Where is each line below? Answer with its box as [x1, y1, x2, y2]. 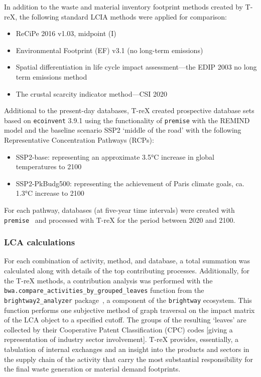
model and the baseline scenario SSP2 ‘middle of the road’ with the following [4, 125, 241, 135]
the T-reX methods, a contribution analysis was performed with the [4, 275, 213, 285]
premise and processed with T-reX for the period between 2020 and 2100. [4, 214, 235, 225]
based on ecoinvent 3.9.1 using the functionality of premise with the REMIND [4, 115, 250, 125]
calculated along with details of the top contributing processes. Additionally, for [4, 265, 249, 276]
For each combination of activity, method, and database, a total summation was [4, 255, 250, 266]
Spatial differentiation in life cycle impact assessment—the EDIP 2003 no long [16, 62, 257, 72]
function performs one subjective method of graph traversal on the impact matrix [4, 304, 255, 315]
